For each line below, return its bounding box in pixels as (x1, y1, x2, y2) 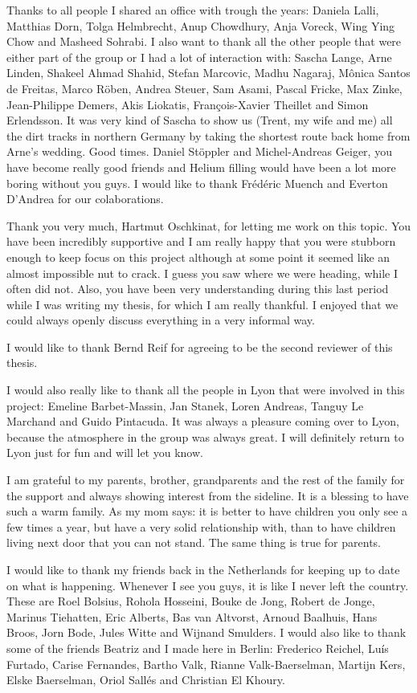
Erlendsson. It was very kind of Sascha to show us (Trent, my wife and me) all (6, 112, 393, 128)
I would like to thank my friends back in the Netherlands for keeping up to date (6, 561, 400, 577)
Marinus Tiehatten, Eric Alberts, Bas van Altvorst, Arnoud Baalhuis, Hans (6, 608, 378, 625)
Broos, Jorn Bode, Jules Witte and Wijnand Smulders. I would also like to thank (6, 624, 407, 641)
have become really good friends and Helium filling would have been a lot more (6, 158, 396, 175)
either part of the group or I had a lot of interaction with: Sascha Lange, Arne (6, 48, 392, 65)
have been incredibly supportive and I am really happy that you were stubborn (6, 233, 396, 250)
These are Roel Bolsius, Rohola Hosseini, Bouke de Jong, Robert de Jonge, (6, 593, 375, 609)
